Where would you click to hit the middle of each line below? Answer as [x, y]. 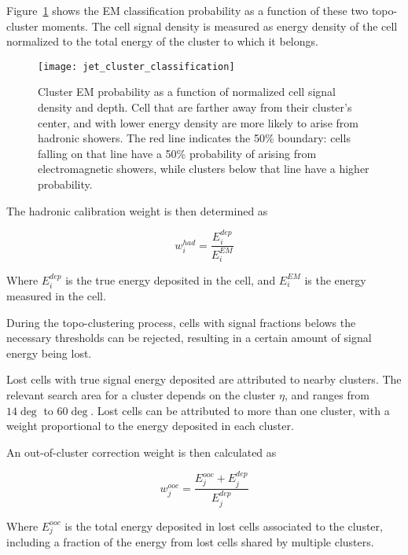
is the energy [335, 279]
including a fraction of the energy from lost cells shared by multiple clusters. [190, 542]
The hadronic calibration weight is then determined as [137, 210]
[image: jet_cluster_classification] [136, 66]
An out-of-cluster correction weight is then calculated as [142, 452]
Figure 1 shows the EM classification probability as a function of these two [187, 10]
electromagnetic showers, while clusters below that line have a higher [204, 169]
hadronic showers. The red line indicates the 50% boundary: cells [194, 138]
